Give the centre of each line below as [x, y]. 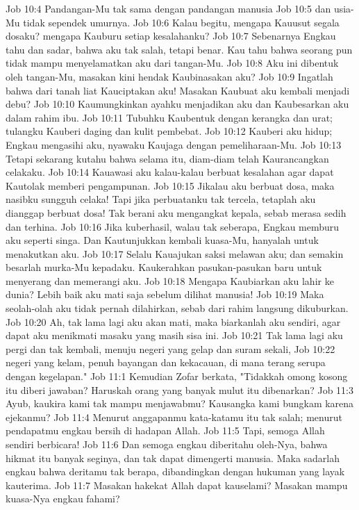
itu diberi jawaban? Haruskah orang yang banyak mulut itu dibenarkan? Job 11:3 [180, 389]
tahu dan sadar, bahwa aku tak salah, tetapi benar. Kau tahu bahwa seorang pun [179, 49]
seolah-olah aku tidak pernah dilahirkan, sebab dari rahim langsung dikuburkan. [177, 308]
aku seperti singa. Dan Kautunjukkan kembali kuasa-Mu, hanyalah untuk [162, 240]
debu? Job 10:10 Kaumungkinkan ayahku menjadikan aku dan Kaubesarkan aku [177, 104]
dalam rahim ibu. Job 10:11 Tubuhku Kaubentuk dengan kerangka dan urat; [169, 117]
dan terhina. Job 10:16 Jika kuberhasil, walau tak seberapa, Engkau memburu [173, 226]
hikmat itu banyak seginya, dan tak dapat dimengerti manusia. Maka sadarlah [173, 458]
